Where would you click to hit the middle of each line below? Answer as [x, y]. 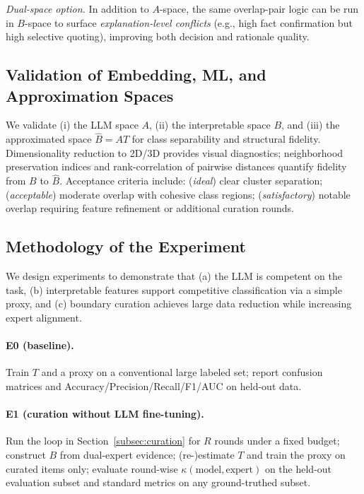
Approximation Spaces [90, 95]
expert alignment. [44, 317]
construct [26, 454]
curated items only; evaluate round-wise [92, 468]
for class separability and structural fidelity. [226, 139]
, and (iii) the [311, 125]
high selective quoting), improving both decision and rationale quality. [158, 36]
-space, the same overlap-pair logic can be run [259, 8]
